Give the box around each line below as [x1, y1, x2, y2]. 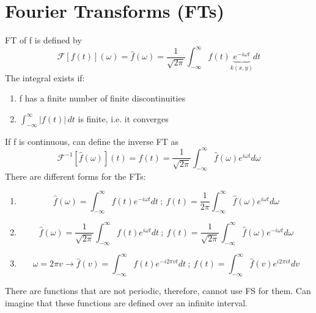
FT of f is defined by [5, 34, 82, 46]
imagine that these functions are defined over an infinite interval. [5, 296, 248, 309]
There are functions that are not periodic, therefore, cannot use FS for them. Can [5, 284, 311, 297]
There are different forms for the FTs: [5, 169, 146, 182]
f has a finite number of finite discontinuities [19, 92, 186, 105]
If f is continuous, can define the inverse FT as [5, 134, 179, 147]
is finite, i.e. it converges [78, 112, 169, 125]
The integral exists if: [5, 71, 85, 84]
